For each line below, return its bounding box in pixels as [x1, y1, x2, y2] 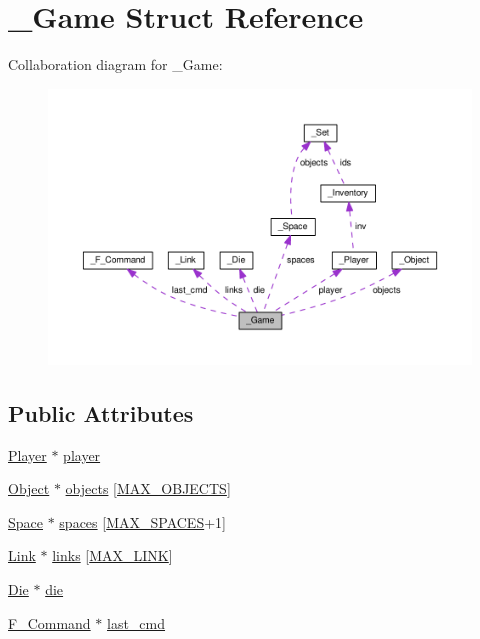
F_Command [8, 612, 91, 633]
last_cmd [107, 612, 166, 633]
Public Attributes [8, 397, 194, 428]
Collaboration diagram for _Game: [8, 54, 223, 75]
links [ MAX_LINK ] [52, 545, 173, 566]
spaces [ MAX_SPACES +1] [59, 511, 226, 532]
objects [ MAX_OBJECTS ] [65, 478, 231, 499]
